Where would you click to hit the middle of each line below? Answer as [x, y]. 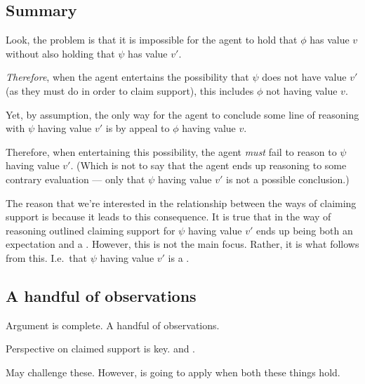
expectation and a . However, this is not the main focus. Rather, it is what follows [182, 244]
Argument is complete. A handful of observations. [113, 325]
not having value [301, 90]
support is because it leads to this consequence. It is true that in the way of [168, 217]
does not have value [304, 77]
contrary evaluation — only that [75, 179]
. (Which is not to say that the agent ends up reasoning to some [208, 165]
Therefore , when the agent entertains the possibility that [127, 77]
